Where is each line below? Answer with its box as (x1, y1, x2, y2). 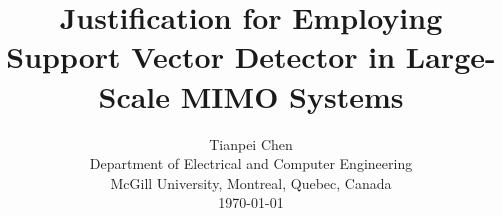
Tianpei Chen (209, 133, 293, 154)
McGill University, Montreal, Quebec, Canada (110, 172, 392, 193)
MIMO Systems (180, 75, 404, 116)
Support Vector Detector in (6, 36, 396, 77)
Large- (405, 36, 496, 77)
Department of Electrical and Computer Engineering (89, 153, 413, 174)
